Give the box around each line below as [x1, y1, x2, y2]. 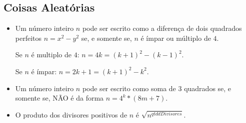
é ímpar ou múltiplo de [140, 32, 211, 43]
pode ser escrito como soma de [82, 83, 176, 93]
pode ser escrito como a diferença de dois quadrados [82, 23, 242, 33]
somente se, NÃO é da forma [15, 93, 104, 103]
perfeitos [15, 32, 42, 43]
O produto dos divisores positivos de [15, 109, 127, 120]
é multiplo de [31, 49, 72, 60]
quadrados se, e [184, 83, 231, 93]
